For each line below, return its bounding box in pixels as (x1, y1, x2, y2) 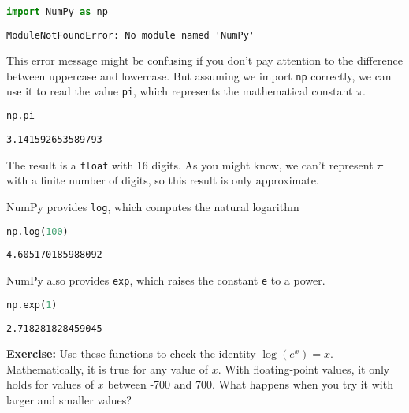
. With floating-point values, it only (218, 360, 390, 377)
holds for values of (6, 376, 95, 393)
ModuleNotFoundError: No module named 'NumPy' (6, 29, 255, 41)
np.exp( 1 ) (6, 299, 58, 311)
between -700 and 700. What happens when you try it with (107, 376, 393, 393)
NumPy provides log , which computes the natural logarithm (6, 198, 299, 214)
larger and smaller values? (6, 392, 132, 408)
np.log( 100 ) (6, 225, 69, 237)
